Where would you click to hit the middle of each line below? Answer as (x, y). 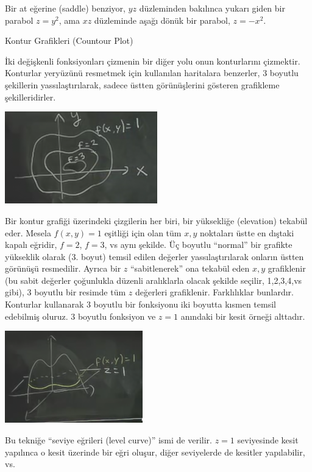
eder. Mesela (28, 232)
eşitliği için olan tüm (143, 232)
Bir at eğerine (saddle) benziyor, (65, 8)
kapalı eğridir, (31, 245)
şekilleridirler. (30, 97)
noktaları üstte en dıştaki (247, 232)
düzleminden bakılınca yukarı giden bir (212, 8)
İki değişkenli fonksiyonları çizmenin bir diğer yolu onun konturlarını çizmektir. (153, 61)
